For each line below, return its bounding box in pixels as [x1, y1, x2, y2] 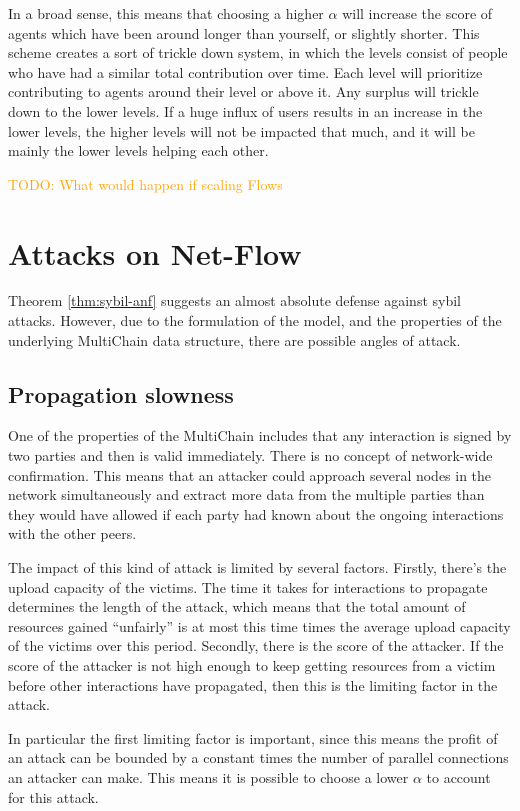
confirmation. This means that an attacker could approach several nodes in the [8, 464, 492, 485]
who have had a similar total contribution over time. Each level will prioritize [8, 61, 483, 82]
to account [426, 766, 491, 787]
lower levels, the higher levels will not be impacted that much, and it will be [8, 120, 475, 141]
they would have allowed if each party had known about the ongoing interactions [8, 503, 504, 524]
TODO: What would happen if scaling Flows [8, 173, 283, 194]
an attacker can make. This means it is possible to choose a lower [8, 766, 409, 787]
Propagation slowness [8, 378, 234, 409]
